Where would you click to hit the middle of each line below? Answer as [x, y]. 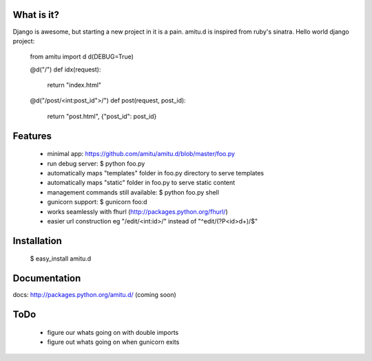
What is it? [36, 15]
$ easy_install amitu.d [61, 259]
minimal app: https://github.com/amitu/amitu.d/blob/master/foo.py [141, 154]
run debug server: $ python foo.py [96, 163]
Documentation [47, 278]
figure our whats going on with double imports [113, 332]
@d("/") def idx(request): [65, 69]
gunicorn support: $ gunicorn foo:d [97, 202]
